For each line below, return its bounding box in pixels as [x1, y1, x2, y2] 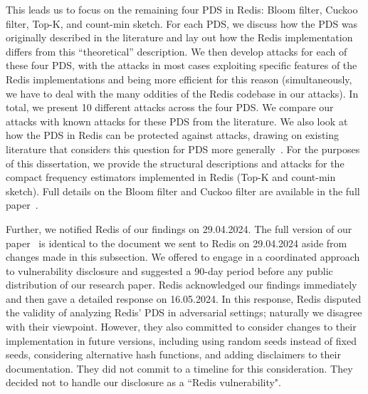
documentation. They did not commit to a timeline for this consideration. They [6, 361, 353, 375]
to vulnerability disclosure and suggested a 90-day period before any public [6, 263, 333, 278]
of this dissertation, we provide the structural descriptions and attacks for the [6, 155, 345, 170]
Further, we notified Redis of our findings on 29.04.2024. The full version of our [6, 221, 352, 236]
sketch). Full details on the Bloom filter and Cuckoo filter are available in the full [6, 183, 360, 198]
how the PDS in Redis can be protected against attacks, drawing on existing [6, 128, 340, 142]
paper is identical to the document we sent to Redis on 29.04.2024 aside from [6, 235, 347, 250]
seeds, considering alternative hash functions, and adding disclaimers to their [6, 347, 341, 362]
